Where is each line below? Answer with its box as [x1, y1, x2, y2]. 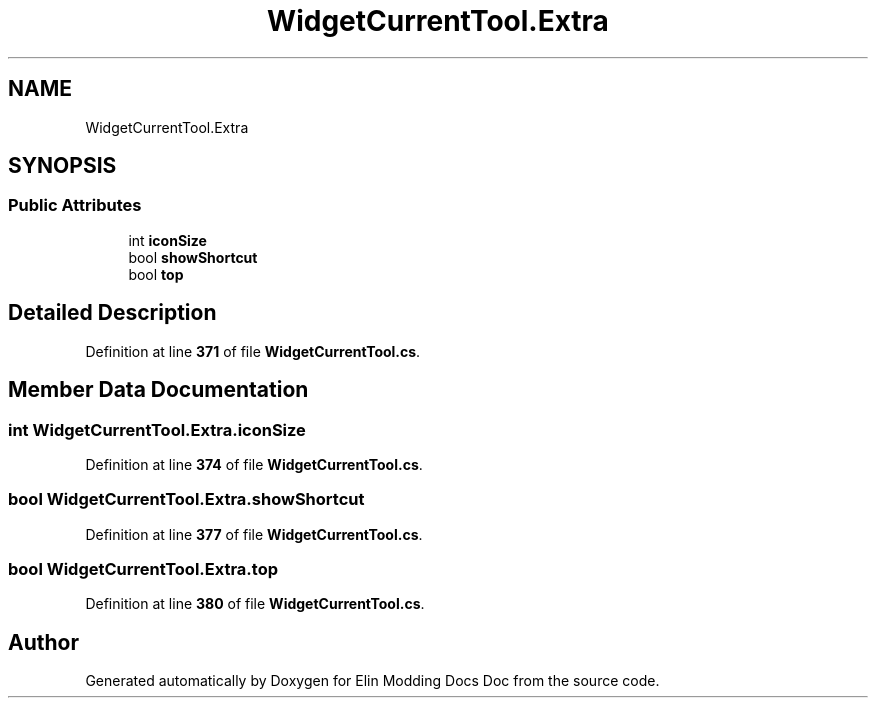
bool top [128, 265, 184, 283]
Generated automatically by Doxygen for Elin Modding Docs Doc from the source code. [85, 672, 660, 690]
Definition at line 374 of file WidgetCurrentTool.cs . [85, 455, 423, 473]
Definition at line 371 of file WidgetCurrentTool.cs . [85, 342, 421, 360]
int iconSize [128, 231, 207, 249]
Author [8, 629, 79, 655]
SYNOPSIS [8, 153, 117, 179]
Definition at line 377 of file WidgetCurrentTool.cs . [85, 525, 423, 543]
